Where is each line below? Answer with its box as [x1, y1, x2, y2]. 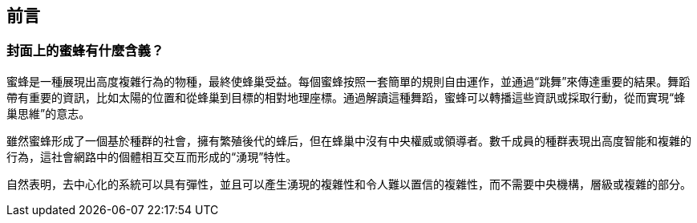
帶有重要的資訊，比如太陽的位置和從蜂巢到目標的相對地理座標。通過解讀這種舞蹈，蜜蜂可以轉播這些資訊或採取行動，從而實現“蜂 [6, 90, 686, 104]
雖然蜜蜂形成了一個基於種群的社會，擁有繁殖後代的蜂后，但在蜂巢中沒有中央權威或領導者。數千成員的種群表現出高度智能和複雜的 [6, 133, 691, 148]
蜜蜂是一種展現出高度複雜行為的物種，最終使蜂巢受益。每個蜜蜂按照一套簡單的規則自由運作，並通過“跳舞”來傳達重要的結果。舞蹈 [6, 74, 691, 88]
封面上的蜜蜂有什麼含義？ [6, 43, 164, 59]
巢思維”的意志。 [6, 106, 91, 120]
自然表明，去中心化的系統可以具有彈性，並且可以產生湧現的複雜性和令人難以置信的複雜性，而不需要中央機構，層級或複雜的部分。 [6, 176, 691, 191]
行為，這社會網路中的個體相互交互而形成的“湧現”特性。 [6, 149, 298, 164]
